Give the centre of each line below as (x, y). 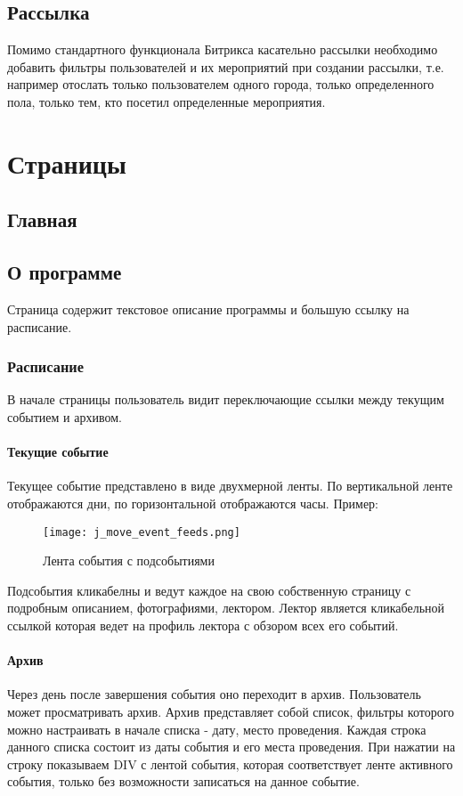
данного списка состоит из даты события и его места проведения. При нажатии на (231, 747)
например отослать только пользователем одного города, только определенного (221, 84)
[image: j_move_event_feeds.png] (142, 532)
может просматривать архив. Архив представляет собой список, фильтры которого (231, 711)
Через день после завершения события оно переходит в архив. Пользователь (214, 694)
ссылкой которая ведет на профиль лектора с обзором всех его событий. (203, 625)
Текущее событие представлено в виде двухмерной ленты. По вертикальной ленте (230, 486)
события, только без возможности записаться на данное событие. (183, 781)
